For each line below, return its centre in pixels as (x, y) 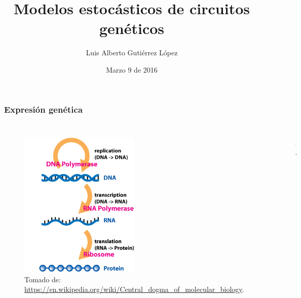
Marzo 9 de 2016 (132, 69)
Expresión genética (44, 109)
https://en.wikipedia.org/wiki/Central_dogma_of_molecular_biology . (134, 289)
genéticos (132, 28)
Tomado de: (43, 279)
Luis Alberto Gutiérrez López (132, 53)
